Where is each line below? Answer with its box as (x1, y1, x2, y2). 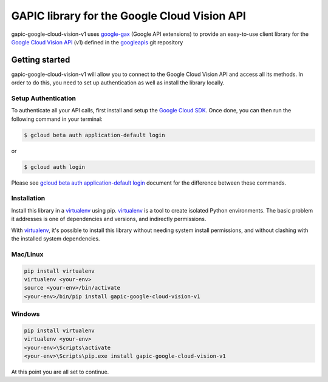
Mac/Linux (11, 250, 44, 258)
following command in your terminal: (11, 115, 103, 123)
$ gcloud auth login (24, 163, 85, 170)
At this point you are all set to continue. (11, 368, 109, 376)
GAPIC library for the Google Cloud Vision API (11, 9, 246, 22)
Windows (11, 310, 40, 318)
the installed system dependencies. (11, 235, 100, 242)
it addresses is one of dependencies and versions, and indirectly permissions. (11, 216, 207, 223)
